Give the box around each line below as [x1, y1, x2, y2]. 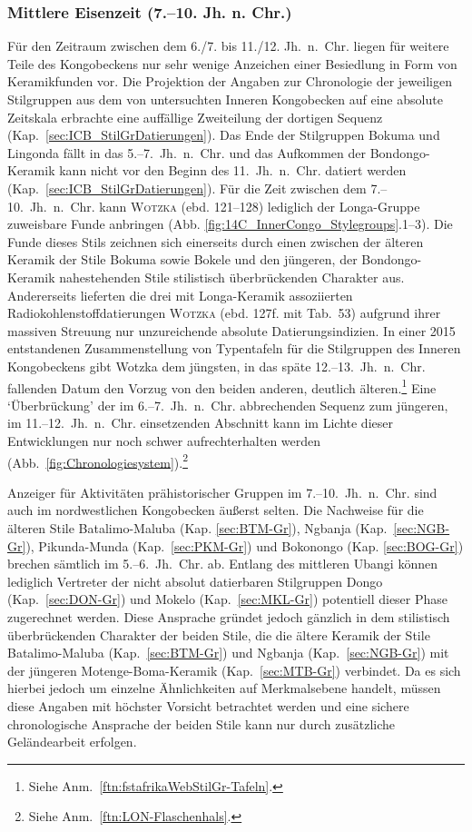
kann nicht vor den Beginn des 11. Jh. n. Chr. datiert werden [59, 161, 407, 180]
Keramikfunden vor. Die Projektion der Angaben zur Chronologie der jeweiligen [7, 72, 452, 91]
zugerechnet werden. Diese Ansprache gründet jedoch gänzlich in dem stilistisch [7, 607, 450, 626]
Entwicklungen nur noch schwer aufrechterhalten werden [7, 431, 321, 450]
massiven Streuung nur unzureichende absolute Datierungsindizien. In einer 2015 [7, 321, 456, 340]
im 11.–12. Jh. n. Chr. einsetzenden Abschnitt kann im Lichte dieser [7, 413, 393, 432]
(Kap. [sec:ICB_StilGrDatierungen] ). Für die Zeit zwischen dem [7, 178, 367, 197]
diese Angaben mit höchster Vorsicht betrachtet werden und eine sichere [7, 696, 409, 715]
